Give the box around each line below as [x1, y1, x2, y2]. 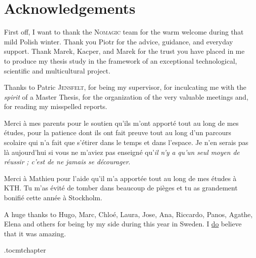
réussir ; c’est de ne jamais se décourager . [4, 156, 131, 167]
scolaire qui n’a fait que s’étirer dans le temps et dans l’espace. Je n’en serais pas [4, 137, 249, 147]
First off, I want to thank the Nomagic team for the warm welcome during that [4, 27, 244, 37]
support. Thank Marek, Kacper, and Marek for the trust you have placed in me [4, 46, 245, 56]
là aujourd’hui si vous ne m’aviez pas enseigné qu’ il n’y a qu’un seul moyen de [4, 147, 240, 157]
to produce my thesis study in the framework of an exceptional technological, [4, 55, 237, 66]
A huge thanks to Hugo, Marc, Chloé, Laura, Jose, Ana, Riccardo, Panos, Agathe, [4, 209, 253, 219]
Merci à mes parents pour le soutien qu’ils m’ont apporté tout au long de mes [4, 117, 239, 128]
